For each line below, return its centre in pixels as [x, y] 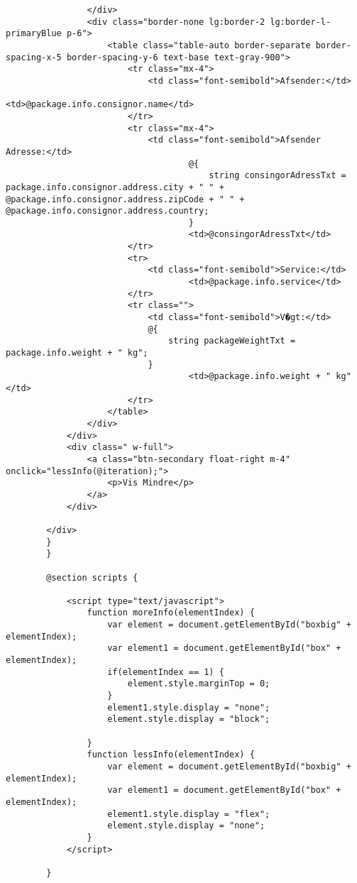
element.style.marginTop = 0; [199, 684]
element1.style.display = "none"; [189, 707]
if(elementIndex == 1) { [166, 672]
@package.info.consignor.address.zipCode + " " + [125, 199]
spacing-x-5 [34, 57]
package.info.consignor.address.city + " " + [115, 187]
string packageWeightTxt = [232, 341]
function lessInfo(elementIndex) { [171, 755]
